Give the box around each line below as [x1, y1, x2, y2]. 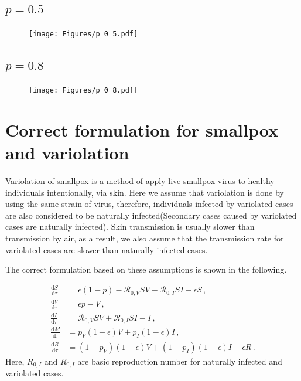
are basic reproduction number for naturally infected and [77, 355, 282, 367]
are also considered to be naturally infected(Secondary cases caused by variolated [5, 209, 297, 221]
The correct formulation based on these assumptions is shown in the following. [5, 263, 287, 275]
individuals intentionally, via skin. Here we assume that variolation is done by [5, 186, 284, 198]
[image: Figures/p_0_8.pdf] [29, 86, 138, 95]
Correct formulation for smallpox [5, 117, 278, 141]
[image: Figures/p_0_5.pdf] [29, 30, 138, 39]
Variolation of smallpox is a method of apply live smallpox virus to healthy [5, 175, 275, 187]
